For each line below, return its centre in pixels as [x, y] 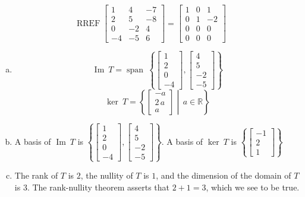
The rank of [36, 175]
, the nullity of [107, 175]
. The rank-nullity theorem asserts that [98, 187]
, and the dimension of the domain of [224, 175]
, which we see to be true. [253, 187]
